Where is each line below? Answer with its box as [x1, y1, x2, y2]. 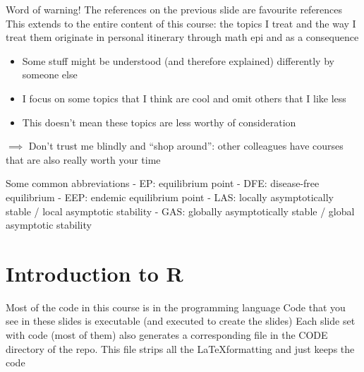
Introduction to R [6, 258, 183, 287]
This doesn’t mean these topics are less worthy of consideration [22, 114, 296, 129]
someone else [22, 67, 78, 82]
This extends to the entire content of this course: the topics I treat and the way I [6, 16, 356, 30]
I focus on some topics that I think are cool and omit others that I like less [22, 90, 346, 105]
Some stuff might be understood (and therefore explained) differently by [22, 53, 334, 68]
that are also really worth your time [6, 152, 161, 167]
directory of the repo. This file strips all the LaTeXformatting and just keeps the [6, 341, 355, 356]
